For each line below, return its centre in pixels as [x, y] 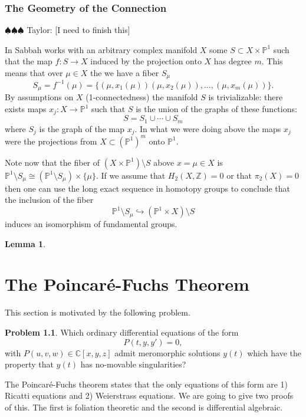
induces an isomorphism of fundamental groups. [91, 224]
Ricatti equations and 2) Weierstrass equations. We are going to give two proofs [149, 395]
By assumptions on [39, 97]
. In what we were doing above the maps [208, 128]
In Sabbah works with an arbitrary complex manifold [101, 49]
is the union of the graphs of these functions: [216, 109]
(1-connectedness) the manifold [142, 97]
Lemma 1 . [25, 243]
